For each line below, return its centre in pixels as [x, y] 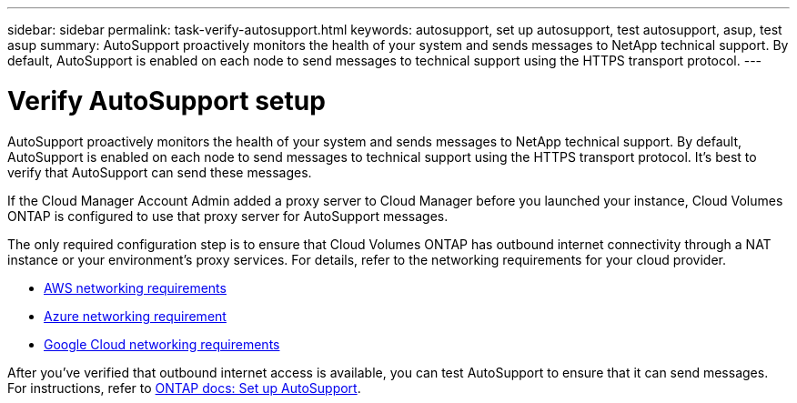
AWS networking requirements [135, 287]
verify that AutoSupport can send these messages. [160, 172]
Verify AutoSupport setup [166, 101]
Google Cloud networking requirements [162, 344]
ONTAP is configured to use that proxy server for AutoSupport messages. [228, 216]
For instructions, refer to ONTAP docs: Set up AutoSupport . [184, 388]
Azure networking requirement [135, 316]
